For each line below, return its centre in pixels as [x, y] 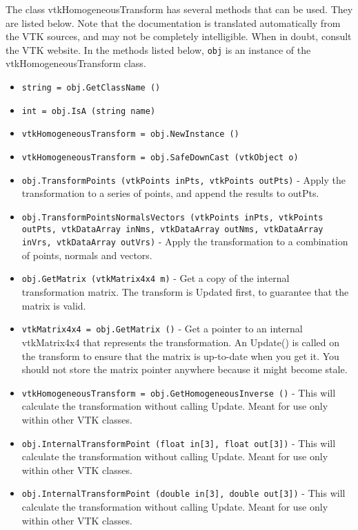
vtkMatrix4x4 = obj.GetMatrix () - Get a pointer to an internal [162, 329]
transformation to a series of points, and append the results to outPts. [170, 193]
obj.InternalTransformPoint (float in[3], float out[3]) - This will [179, 443]
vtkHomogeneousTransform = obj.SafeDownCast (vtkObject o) [160, 158]
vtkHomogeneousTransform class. [76, 63]
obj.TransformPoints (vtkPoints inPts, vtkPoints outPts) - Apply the [183, 179]
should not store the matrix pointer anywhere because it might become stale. [185, 369]
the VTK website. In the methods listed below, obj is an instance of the [158, 49]
